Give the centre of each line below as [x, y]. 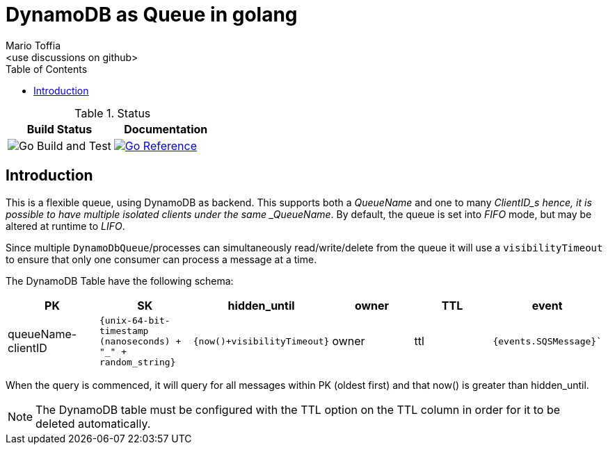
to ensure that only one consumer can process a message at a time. [161, 259]
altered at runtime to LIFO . [65, 226]
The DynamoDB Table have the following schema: [120, 281]
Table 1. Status [113, 113]
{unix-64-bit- [135, 320]
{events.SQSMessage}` [547, 341]
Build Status [59, 129]
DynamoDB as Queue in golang [152, 15]
